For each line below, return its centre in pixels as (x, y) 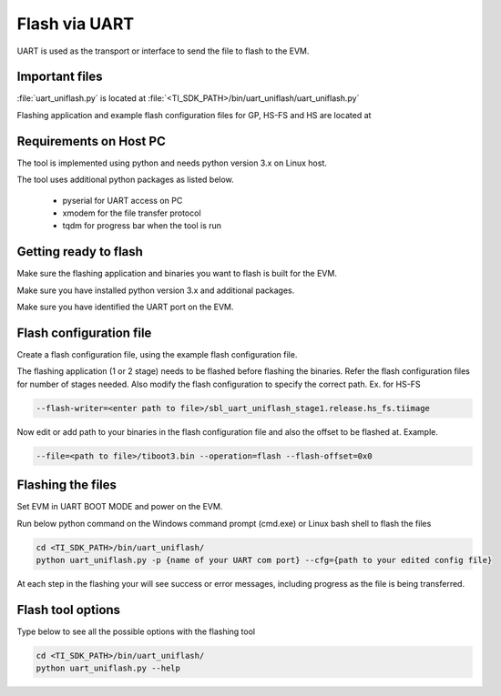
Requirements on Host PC (91, 141)
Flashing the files (67, 485)
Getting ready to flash (80, 252)
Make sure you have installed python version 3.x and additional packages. (156, 290)
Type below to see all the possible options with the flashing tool (136, 631)
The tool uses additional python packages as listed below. (125, 180)
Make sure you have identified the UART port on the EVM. (125, 307)
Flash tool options (69, 610)
